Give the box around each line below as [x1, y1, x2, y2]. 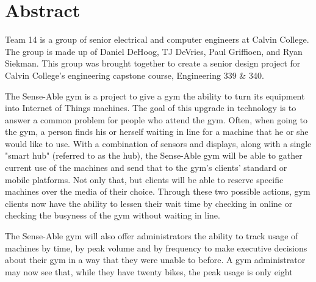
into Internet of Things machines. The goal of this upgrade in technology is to [5, 101, 296, 114]
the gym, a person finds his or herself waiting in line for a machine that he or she [5, 125, 309, 138]
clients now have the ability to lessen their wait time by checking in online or [5, 197, 293, 209]
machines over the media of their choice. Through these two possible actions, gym [5, 185, 311, 198]
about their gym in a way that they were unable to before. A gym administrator [5, 253, 306, 266]
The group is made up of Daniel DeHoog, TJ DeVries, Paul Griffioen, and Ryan [5, 45, 303, 57]
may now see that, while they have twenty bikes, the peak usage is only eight [5, 265, 293, 278]
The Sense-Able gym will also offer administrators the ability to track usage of [5, 230, 298, 242]
